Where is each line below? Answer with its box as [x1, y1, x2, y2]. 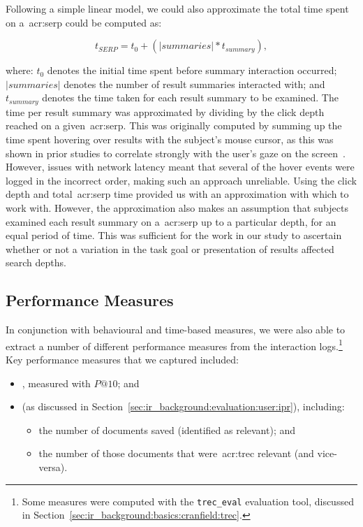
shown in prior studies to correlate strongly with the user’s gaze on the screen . [6, 145, 346, 160]
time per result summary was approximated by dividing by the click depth [6, 104, 325, 119]
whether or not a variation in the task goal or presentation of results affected [6, 241, 334, 256]
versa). [38, 459, 68, 474]
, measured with [22, 375, 91, 390]
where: [6, 63, 34, 78]
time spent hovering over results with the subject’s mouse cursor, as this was [6, 132, 334, 147]
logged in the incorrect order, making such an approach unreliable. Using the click [6, 173, 357, 187]
